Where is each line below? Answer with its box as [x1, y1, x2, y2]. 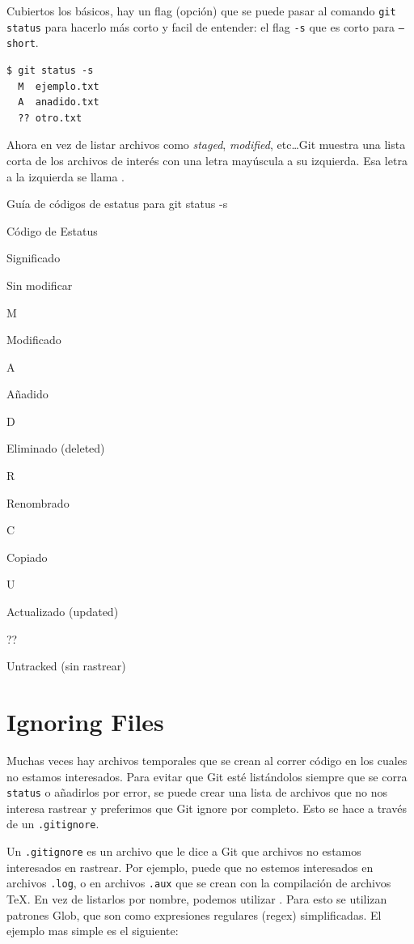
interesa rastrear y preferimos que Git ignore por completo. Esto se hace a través [6, 799, 407, 816]
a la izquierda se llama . [6, 168, 125, 185]
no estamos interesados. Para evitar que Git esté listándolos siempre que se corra [6, 768, 408, 785]
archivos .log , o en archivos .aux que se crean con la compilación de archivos [6, 874, 391, 891]
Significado [6, 249, 61, 266]
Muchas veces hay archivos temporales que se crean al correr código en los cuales [6, 751, 408, 768]
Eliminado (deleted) [6, 440, 105, 457]
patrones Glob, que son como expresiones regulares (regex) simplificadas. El [6, 906, 382, 923]
